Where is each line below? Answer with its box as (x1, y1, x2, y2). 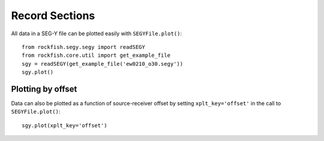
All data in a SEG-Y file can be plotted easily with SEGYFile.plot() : (11, 30, 182, 37)
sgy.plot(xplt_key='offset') (22, 122, 107, 128)
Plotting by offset (11, 84, 77, 94)
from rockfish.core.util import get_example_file (22, 52, 171, 59)
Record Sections (11, 9, 95, 22)
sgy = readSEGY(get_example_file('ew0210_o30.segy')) (22, 60, 183, 67)
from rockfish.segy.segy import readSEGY (22, 44, 145, 50)
